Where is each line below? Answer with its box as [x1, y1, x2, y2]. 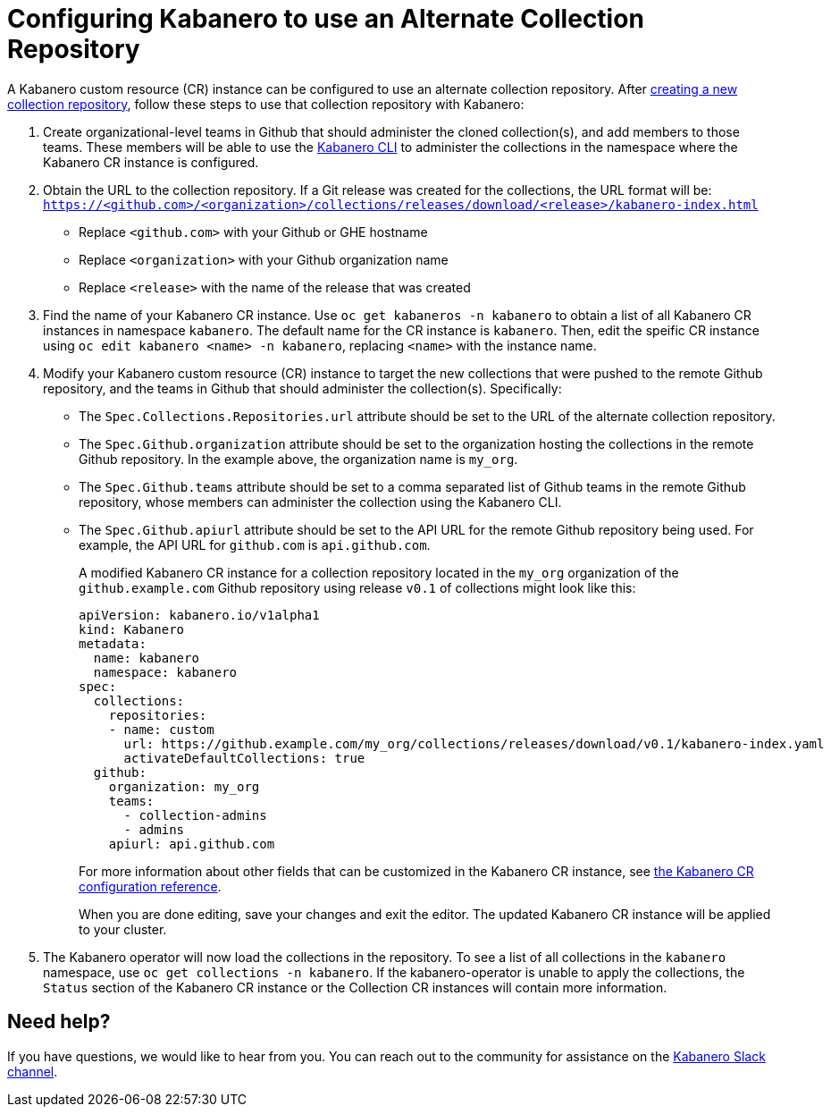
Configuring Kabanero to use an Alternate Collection [7, 4, 644, 34]
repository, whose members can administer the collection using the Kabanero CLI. [79, 494, 562, 510]
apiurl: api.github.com [108, 836, 275, 851]
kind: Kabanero [79, 621, 185, 637]
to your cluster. [79, 921, 167, 937]
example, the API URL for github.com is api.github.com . [79, 536, 431, 553]
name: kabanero [93, 650, 199, 665]
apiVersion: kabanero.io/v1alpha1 [79, 607, 320, 622]
